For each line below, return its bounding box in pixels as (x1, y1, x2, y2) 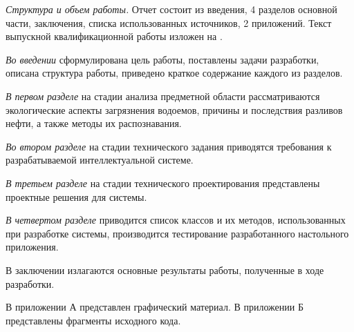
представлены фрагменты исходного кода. (6, 313, 181, 327)
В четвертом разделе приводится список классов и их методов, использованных (6, 213, 346, 227)
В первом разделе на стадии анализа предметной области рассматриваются (6, 88, 320, 103)
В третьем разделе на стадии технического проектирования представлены (6, 175, 320, 190)
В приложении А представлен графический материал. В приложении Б (6, 300, 304, 314)
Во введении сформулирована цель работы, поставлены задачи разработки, (6, 52, 319, 66)
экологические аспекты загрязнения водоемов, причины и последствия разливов (6, 102, 343, 117)
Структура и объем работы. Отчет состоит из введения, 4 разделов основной (6, 2, 337, 16)
